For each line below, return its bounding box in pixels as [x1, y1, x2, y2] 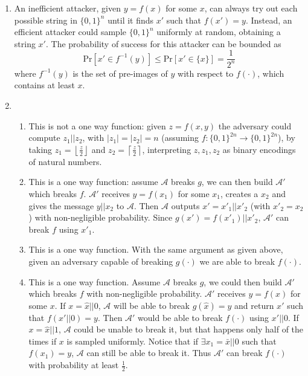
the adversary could [218, 119, 292, 132]
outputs [171, 199, 200, 212]
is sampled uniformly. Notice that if [66, 334, 199, 347]
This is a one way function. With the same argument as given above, [28, 243, 283, 256]
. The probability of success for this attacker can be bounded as [45, 37, 281, 50]
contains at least [14, 79, 75, 91]
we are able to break [199, 254, 275, 267]
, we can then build [201, 175, 273, 188]
